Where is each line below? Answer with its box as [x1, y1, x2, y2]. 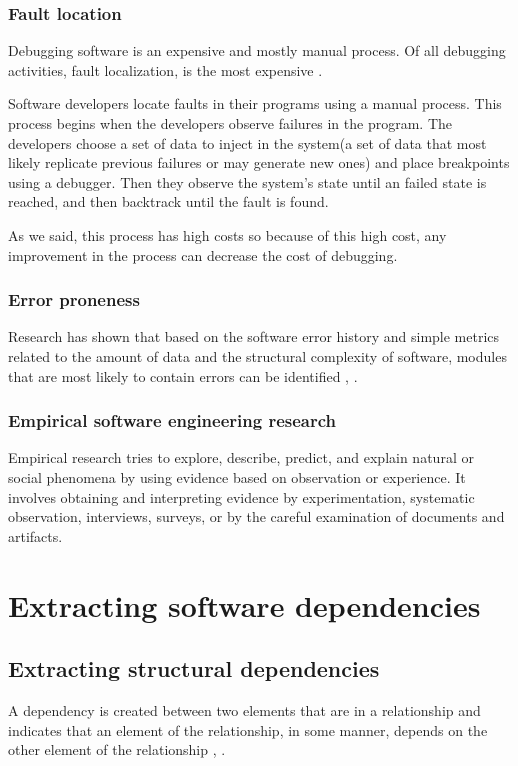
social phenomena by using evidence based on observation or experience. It [8, 466, 466, 487]
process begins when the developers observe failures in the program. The [8, 113, 453, 133]
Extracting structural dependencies [8, 653, 380, 684]
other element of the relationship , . [8, 739, 226, 760]
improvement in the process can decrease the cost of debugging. [8, 244, 398, 265]
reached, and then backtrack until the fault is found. [8, 191, 329, 212]
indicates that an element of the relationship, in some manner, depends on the [8, 719, 488, 740]
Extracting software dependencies [8, 584, 481, 625]
